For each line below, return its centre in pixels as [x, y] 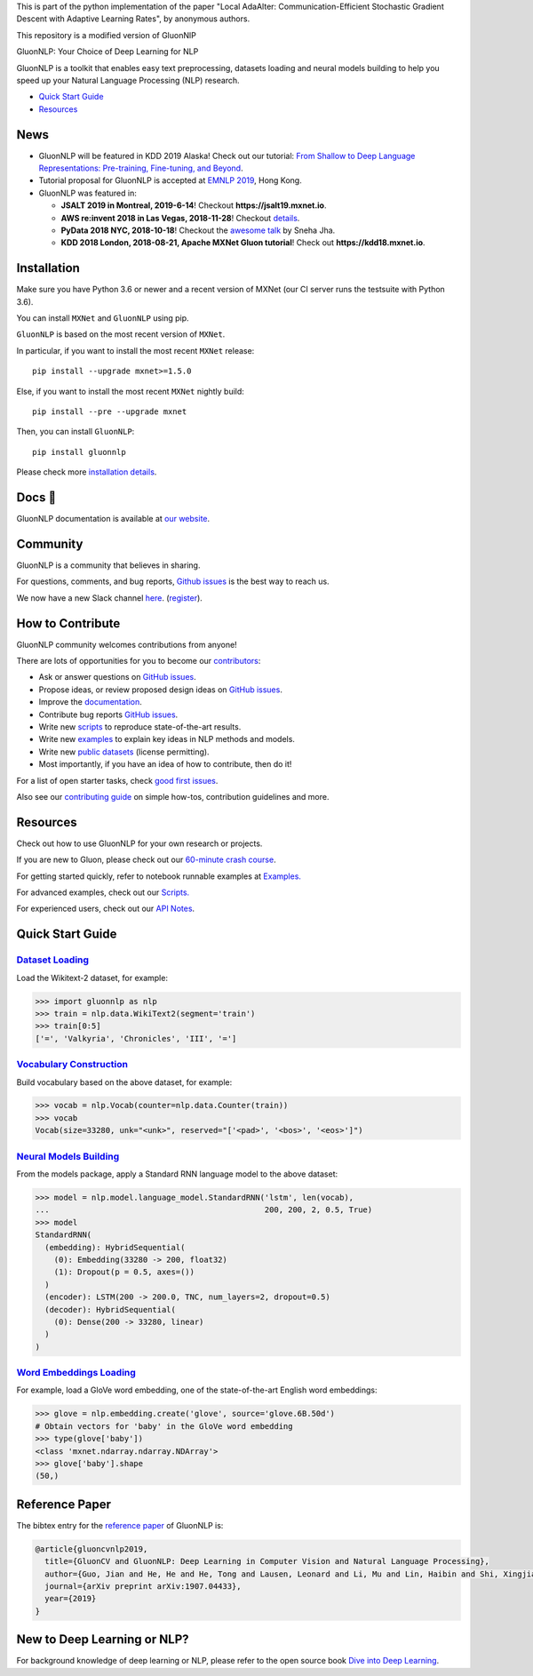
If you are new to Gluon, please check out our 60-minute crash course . [146, 860]
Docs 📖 [36, 497]
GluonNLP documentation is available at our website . [113, 519]
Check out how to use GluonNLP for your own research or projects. [139, 843]
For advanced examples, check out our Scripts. [103, 892]
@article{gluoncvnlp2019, [91, 1549]
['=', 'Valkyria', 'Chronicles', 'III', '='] [136, 1038]
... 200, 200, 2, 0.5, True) [204, 1210]
